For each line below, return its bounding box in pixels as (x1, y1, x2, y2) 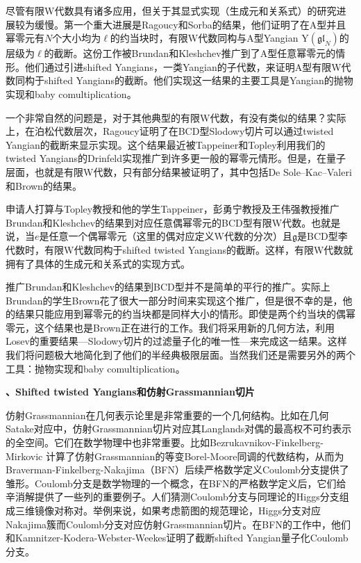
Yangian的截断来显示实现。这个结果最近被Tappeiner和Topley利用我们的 (6, 137, 326, 152)
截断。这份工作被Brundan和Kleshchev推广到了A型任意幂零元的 (53, 46, 336, 60)
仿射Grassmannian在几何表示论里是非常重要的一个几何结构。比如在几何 (6, 407, 329, 422)
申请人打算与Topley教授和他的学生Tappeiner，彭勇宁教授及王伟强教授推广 (6, 202, 339, 216)
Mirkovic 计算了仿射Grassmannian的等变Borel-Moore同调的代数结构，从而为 (6, 448, 344, 463)
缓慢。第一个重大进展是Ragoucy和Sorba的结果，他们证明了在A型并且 (34, 17, 346, 31)
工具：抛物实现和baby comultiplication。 (6, 361, 185, 375)
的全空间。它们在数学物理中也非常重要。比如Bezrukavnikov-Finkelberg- (6, 435, 324, 450)
